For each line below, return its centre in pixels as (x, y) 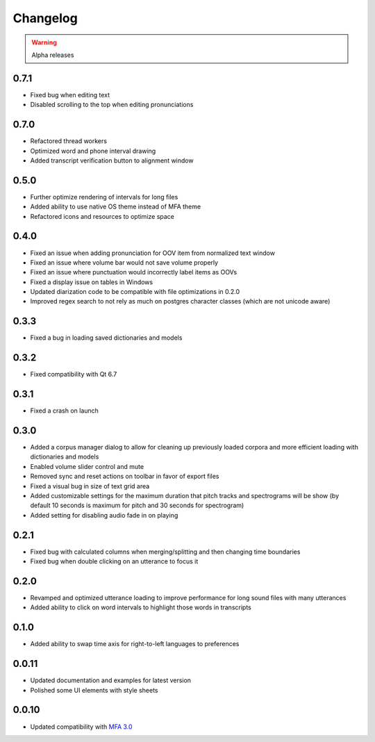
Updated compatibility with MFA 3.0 (81, 727)
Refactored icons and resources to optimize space (102, 216)
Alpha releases (53, 55)
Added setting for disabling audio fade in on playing (104, 515)
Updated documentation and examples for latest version (110, 680)
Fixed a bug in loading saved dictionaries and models (106, 338)
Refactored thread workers (69, 141)
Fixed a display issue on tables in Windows (91, 282)
